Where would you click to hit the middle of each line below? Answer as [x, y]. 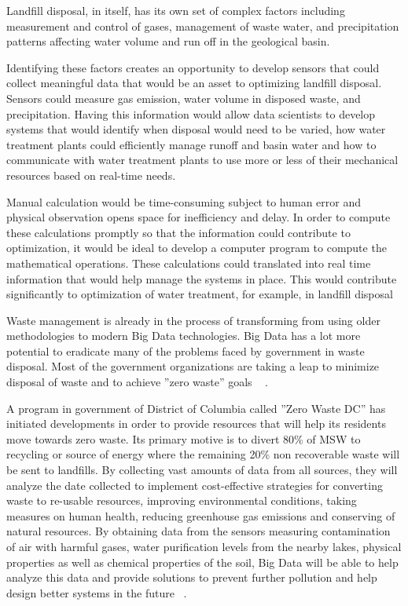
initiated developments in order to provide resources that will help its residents [196, 423]
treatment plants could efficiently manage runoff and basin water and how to [191, 144]
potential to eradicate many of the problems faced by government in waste [186, 350]
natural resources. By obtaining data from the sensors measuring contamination [198, 531]
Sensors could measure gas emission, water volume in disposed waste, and [184, 98]
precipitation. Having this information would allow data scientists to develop [191, 113]
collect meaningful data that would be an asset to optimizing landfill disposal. [194, 83]
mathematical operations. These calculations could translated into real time [189, 263]
